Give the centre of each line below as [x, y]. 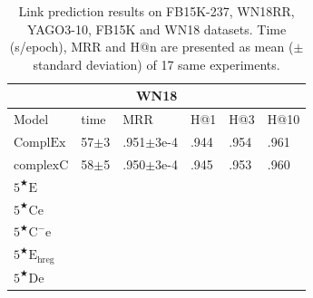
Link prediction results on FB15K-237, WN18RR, [156, 11]
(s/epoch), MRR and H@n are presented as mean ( [152, 47]
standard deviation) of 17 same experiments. [156, 64]
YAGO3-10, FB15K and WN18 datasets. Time [156, 29]
